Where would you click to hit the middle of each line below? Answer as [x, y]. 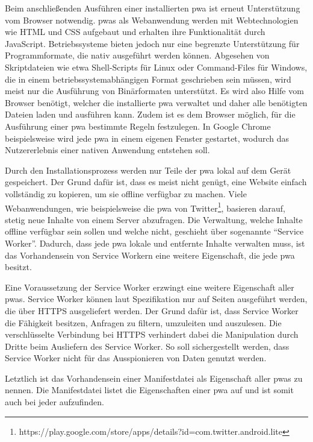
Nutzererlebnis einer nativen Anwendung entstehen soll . [107, 150]
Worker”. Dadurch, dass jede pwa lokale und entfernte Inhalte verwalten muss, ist [155, 243]
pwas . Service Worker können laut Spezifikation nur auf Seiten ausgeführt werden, [156, 299]
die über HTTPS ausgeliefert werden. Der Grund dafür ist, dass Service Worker [152, 310]
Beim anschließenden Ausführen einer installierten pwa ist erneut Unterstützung [153, 8]
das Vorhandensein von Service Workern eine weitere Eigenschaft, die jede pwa [150, 255]
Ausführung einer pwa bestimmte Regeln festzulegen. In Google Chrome [138, 126]
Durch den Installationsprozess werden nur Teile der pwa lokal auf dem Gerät [148, 170]
